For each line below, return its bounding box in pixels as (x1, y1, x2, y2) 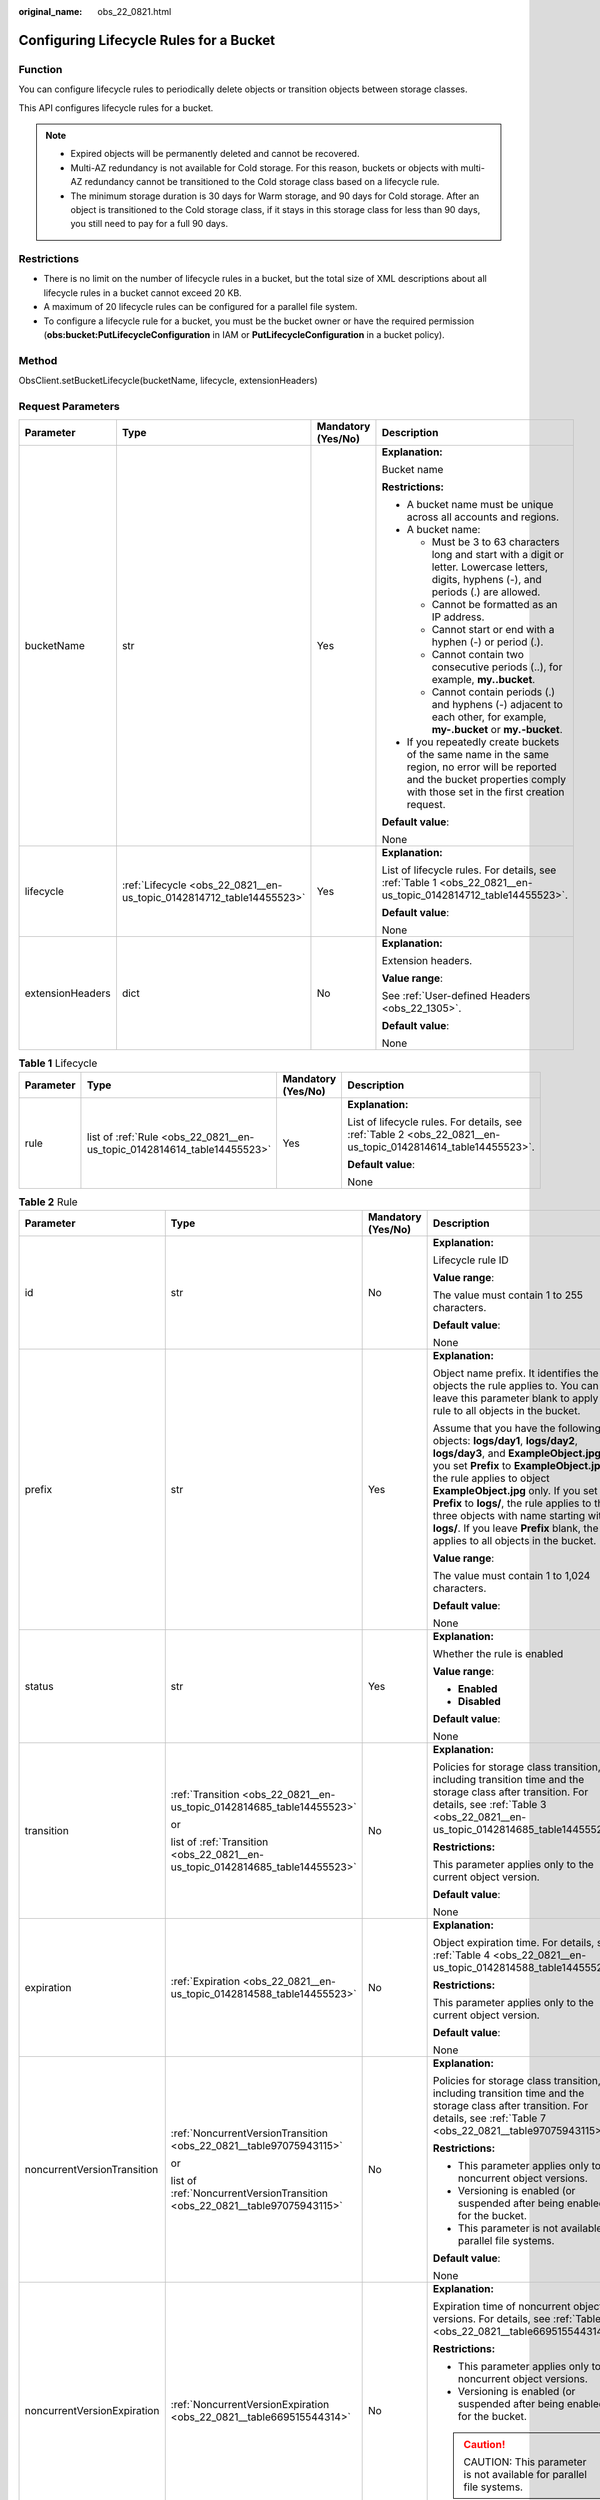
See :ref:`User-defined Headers (381, 989, 531, 1003)
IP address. (431, 610, 485, 624)
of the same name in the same (406, 748, 550, 762)
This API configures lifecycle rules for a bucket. (18, 101, 214, 114)
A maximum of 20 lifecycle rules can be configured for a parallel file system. (43, 301, 358, 313)
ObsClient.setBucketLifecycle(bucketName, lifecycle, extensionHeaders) (18, 375, 319, 387)
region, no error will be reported (406, 760, 557, 774)
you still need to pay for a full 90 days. (70, 218, 229, 230)
